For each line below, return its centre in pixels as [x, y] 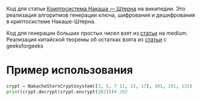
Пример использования [70, 70]
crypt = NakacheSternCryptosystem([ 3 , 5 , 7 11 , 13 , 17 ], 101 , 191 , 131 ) [99, 86]
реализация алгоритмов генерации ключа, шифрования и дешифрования [101, 15]
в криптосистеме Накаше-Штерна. [51, 21]
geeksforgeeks [25, 46]
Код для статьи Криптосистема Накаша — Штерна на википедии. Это [96, 9]
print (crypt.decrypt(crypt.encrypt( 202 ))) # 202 [67, 92]
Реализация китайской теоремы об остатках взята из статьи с [86, 39]
